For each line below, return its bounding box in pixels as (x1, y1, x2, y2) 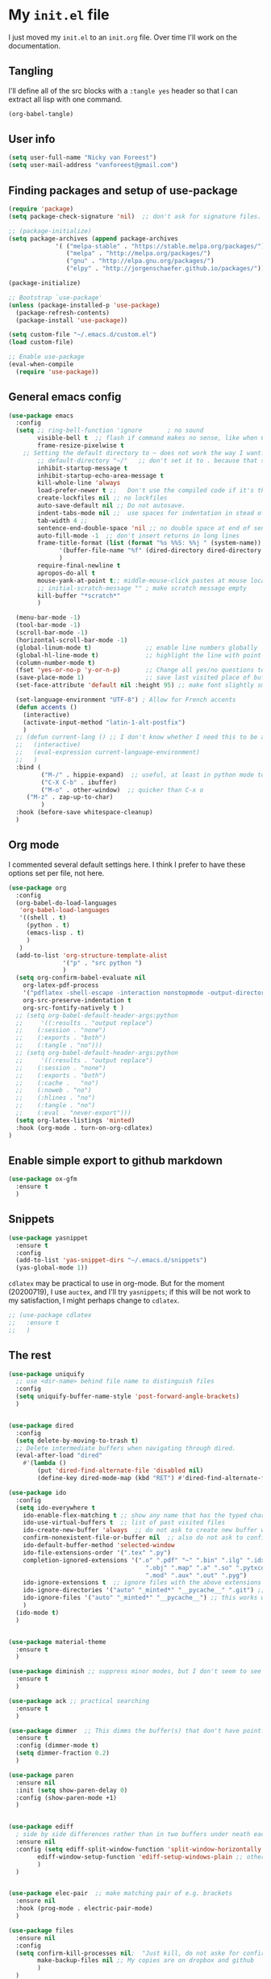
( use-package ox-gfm (8, 1175, 78, 1183)
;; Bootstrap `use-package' (8, 293, 103, 302)
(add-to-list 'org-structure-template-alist (15, 951, 168, 960)
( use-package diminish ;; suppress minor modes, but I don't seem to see (8, 1667, 262, 1676)
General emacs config (8, 390, 122, 404)
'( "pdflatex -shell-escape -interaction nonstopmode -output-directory (23, 989, 269, 997)
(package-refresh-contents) (15, 308, 110, 316)
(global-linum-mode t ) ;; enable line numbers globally (15, 643, 258, 651)
